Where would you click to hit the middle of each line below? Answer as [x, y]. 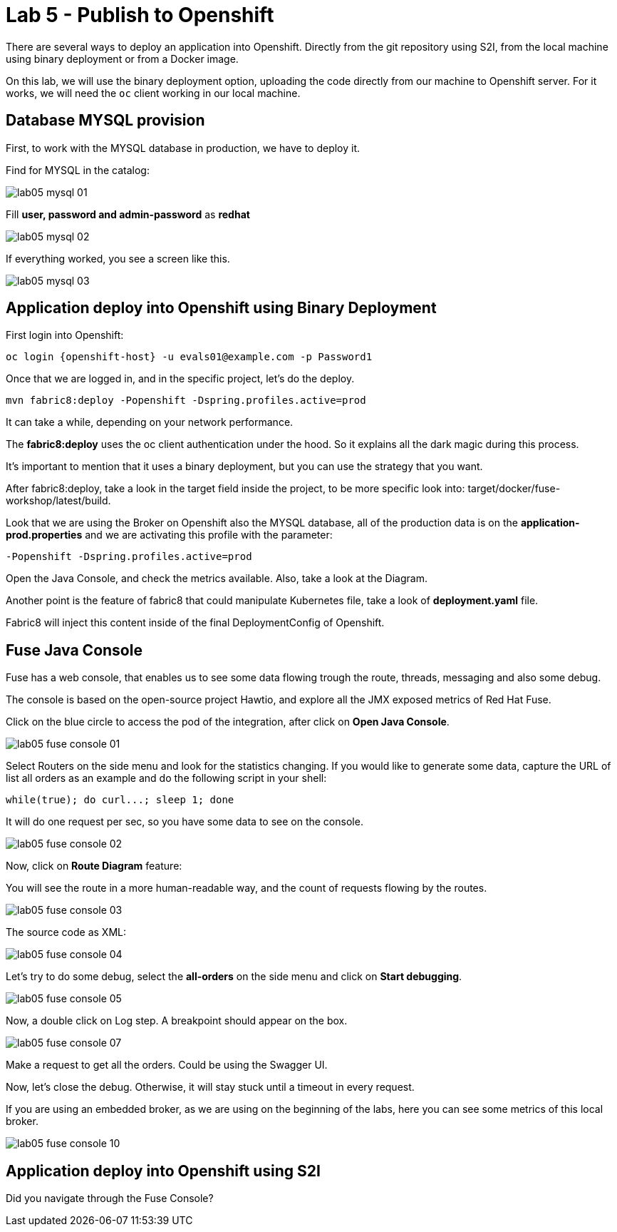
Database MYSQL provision [105, 121]
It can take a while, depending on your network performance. [150, 422]
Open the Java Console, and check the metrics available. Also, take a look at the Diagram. [217, 579]
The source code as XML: [66, 932]
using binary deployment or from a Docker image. [122, 58]
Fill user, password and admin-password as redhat [128, 214]
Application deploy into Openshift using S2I [163, 1171]
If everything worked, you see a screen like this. [118, 258]
